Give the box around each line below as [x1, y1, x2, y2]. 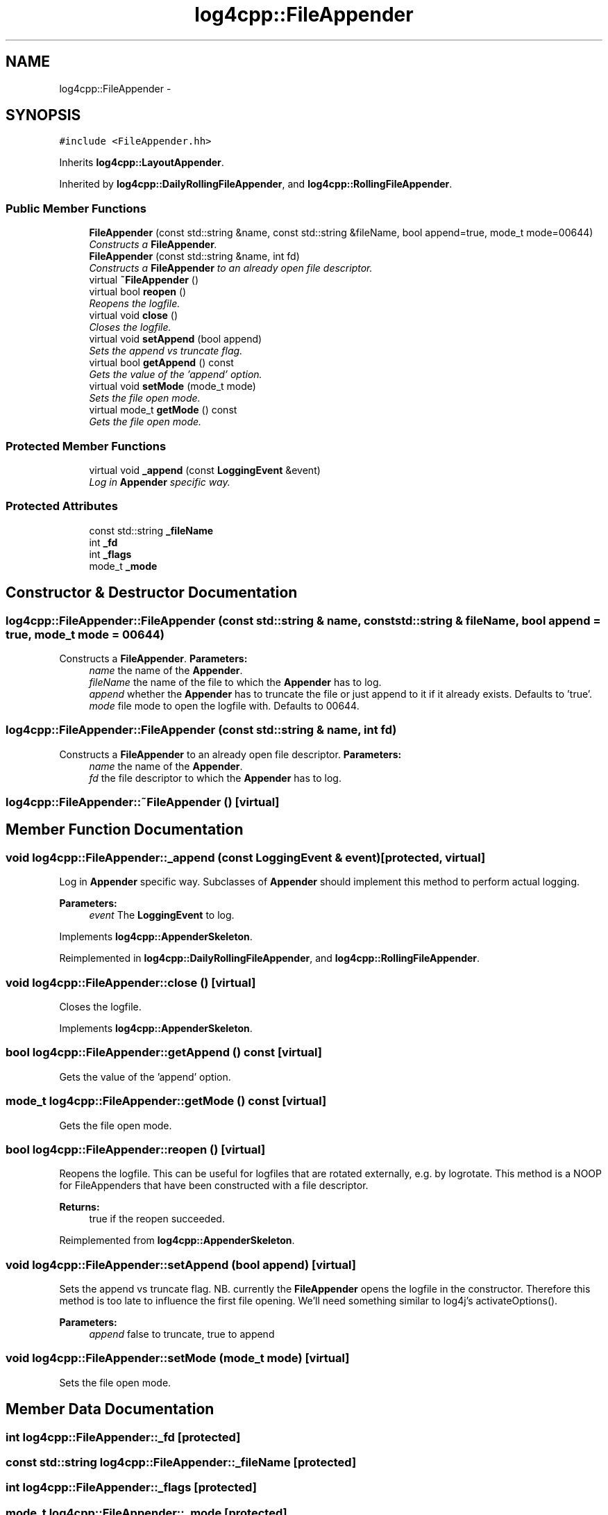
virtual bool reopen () [89, 286, 187, 298]
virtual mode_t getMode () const [89, 404, 237, 416]
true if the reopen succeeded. [89, 1213, 225, 1225]
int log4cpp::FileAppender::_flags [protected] [6, 1480, 257, 1495]
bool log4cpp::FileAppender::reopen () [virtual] [6, 1142, 266, 1156]
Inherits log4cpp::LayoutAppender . [59, 156, 224, 169]
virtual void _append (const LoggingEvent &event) [89, 464, 321, 476]
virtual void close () [89, 309, 178, 322]
